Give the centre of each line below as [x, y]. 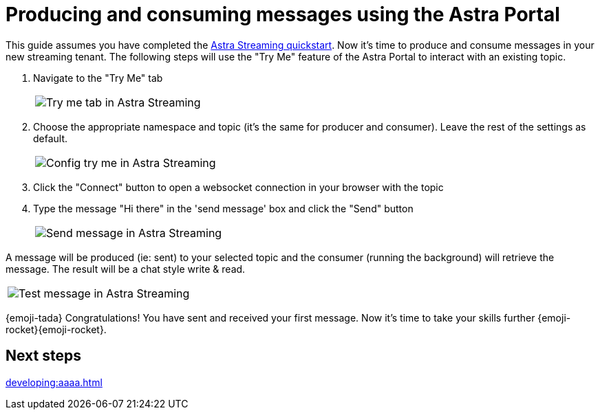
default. [51, 138]
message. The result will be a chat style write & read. [126, 269]
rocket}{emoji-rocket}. [56, 329]
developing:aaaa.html [54, 382]
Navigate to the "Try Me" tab [98, 78]
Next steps [43, 356]
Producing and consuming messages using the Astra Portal [283, 14]
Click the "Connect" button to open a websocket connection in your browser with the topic [238, 187]
